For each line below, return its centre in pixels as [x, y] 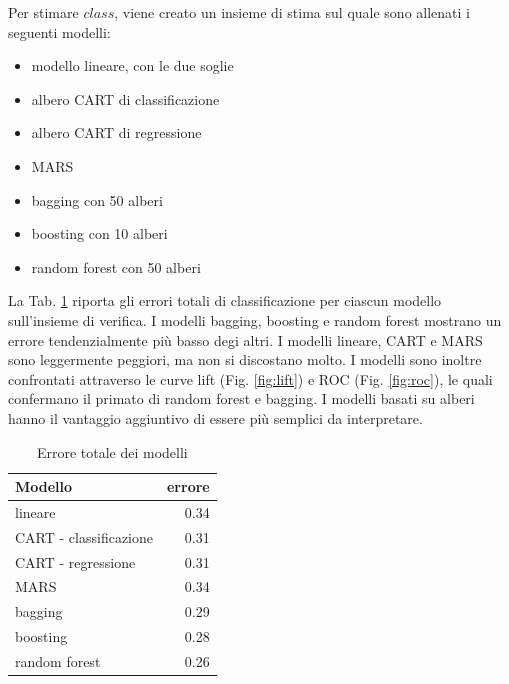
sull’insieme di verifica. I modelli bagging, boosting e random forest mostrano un [255, 319]
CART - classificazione [84, 536]
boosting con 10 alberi [99, 233]
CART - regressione [75, 561]
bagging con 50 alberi [97, 199]
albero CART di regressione [116, 132]
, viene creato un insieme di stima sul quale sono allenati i [292, 12]
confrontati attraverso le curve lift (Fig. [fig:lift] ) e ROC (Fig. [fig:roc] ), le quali [250, 378]
